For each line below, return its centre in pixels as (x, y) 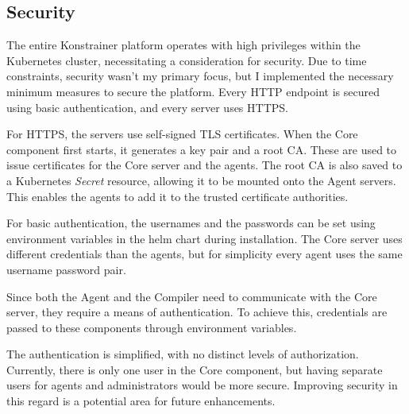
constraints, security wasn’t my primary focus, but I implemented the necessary (200, 76)
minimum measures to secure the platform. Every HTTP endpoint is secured (193, 91)
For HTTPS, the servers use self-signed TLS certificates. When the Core (182, 134)
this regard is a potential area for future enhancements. (141, 401)
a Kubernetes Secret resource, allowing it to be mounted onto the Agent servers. (201, 180)
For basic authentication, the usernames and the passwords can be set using (191, 223)
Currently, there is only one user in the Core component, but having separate (195, 369)
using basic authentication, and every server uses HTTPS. (147, 107)
